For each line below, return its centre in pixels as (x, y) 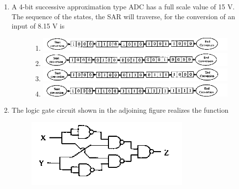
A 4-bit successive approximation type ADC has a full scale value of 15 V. (123, 6)
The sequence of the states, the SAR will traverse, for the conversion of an (123, 16)
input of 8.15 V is (38, 26)
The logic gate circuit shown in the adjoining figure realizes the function (120, 110)
